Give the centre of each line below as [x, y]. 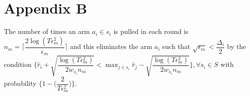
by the [236, 46]
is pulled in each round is [151, 31]
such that [176, 46]
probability [20, 83]
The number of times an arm [47, 31]
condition [18, 64]
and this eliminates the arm [111, 46]
